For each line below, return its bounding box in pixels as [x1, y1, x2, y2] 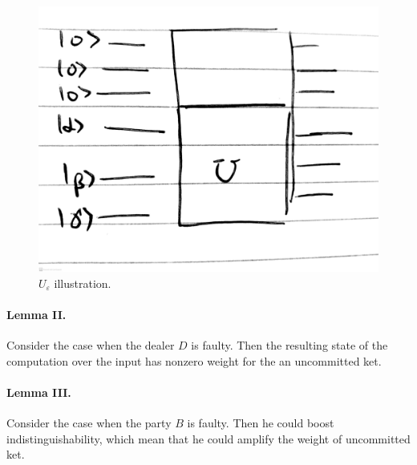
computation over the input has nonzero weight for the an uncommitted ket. [6, 352, 382, 369]
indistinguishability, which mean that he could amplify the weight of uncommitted [6, 430, 411, 447]
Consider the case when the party [6, 414, 172, 431]
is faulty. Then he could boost [187, 414, 334, 431]
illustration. [54, 274, 111, 291]
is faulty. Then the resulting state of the [191, 337, 388, 354]
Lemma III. [6, 384, 71, 401]
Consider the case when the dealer [6, 337, 175, 354]
